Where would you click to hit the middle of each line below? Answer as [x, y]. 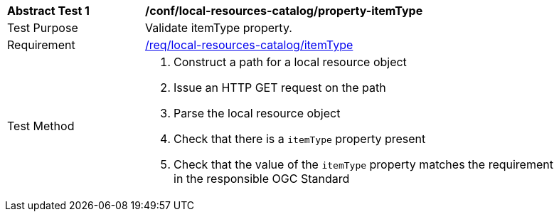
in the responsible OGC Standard [262, 179]
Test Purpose [43, 28]
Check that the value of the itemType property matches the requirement [363, 164]
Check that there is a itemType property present [300, 139]
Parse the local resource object [257, 113]
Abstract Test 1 [48, 11]
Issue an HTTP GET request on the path [280, 88]
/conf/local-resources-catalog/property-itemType [284, 11]
